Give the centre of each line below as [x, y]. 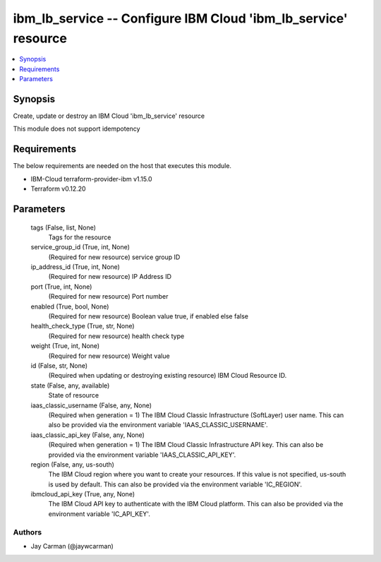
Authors [28, 532]
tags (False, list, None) [64, 227]
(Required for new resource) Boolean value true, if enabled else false [148, 316]
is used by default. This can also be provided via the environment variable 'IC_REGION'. [175, 484]
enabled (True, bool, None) [70, 306]
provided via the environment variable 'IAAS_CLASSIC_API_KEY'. [142, 455]
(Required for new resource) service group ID [114, 257]
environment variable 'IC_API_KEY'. [99, 514]
